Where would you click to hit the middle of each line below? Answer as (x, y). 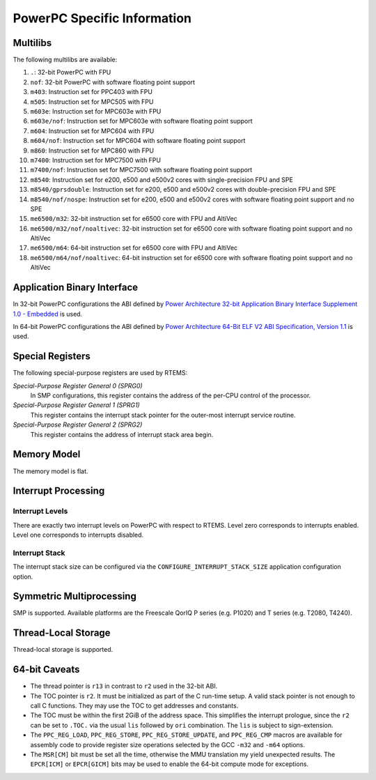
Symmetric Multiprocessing (75, 596)
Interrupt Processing (59, 491)
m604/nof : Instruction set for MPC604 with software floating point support (138, 141)
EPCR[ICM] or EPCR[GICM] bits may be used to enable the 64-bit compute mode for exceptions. (170, 764)
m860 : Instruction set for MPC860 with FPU (92, 151)
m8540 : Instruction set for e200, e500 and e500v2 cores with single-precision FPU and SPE (162, 179)
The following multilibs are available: (65, 60)
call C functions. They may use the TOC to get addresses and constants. (134, 706)
